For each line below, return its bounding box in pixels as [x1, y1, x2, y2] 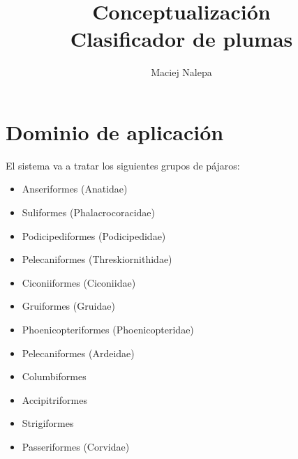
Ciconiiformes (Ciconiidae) [22, 275, 136, 289]
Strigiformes [22, 416, 74, 430]
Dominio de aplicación [6, 117, 224, 146]
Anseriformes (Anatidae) [22, 181, 128, 196]
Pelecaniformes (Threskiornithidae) [22, 252, 172, 266]
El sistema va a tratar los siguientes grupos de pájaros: [6, 158, 240, 172]
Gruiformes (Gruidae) [22, 299, 115, 313]
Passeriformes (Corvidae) [22, 439, 130, 453]
